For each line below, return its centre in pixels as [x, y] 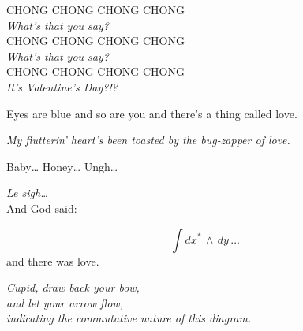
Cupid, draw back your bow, [73, 287]
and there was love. [53, 260]
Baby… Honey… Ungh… [62, 166]
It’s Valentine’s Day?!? [62, 86]
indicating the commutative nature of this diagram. [129, 318]
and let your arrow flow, [65, 302]
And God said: [42, 208]
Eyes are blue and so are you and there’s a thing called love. [152, 113]
